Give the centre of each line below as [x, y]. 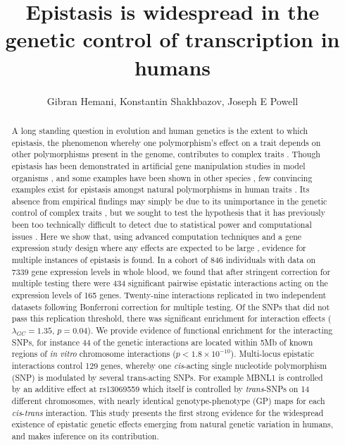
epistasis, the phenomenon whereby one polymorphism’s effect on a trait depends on [166, 142]
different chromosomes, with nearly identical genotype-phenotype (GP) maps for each [168, 400]
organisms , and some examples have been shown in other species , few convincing [162, 177]
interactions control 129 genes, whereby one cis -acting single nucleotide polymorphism [169, 366]
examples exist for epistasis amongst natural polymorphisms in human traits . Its [161, 189]
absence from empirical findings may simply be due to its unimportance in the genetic [169, 201]
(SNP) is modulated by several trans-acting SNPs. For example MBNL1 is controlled [167, 377]
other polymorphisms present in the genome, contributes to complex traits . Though [166, 154]
